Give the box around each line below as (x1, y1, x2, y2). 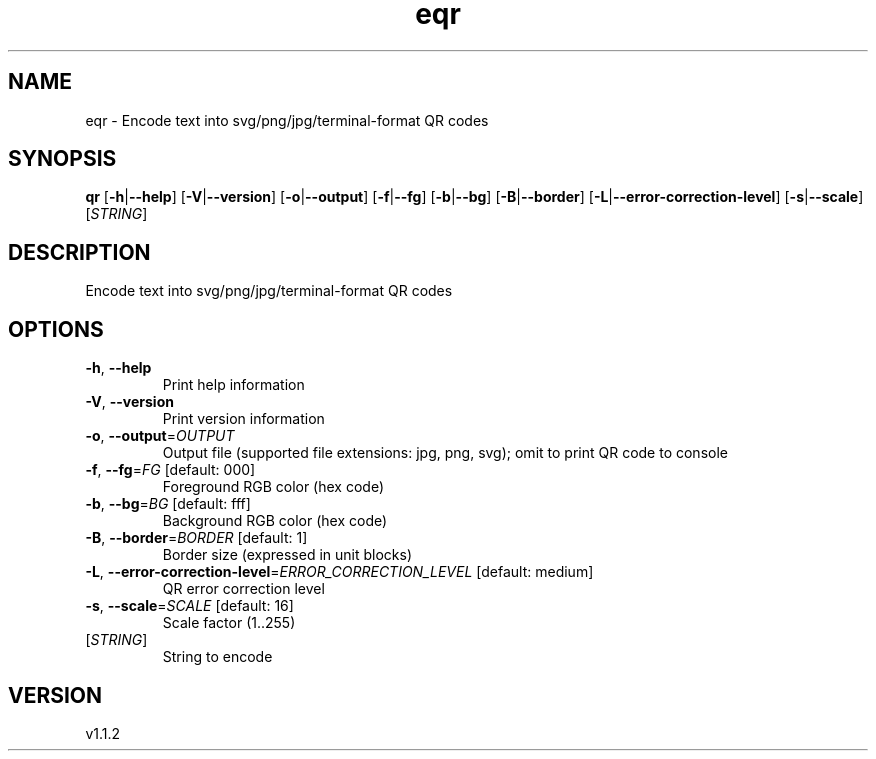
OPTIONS (8, 316, 104, 342)
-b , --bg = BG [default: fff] (85, 495, 251, 513)
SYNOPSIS (8, 146, 117, 172)
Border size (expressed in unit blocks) (162, 546, 412, 564)
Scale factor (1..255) (162, 614, 296, 632)
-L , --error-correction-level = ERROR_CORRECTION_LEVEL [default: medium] (85, 563, 594, 581)
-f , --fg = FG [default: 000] (85, 461, 256, 479)
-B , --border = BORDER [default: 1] (85, 529, 308, 547)
